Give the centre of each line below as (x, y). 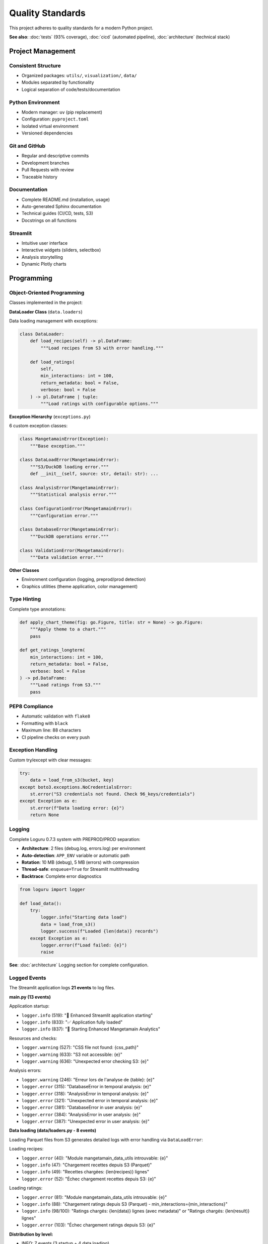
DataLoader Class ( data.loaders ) (46, 311)
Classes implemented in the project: (46, 303)
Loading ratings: (26, 1188)
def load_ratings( (52, 362)
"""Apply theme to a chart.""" (68, 629)
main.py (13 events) (30, 997)
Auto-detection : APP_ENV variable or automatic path (76, 855)
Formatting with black (45, 723)
